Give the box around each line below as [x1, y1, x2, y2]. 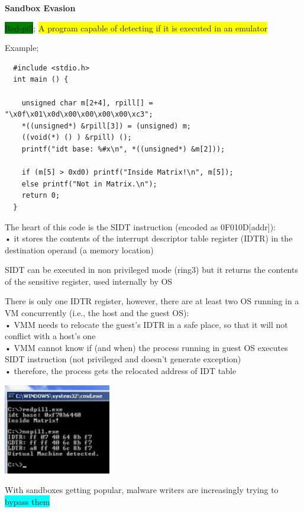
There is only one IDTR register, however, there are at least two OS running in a [5, 295, 299, 307]
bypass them [5, 495, 50, 507]
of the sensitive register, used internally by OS [5, 275, 173, 287]
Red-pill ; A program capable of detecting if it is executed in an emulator [5, 21, 268, 34]
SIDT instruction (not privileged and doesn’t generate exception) [5, 353, 241, 365]
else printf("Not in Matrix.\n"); [21, 179, 157, 188]
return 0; [21, 191, 60, 200]
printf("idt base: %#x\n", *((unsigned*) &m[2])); [21, 144, 225, 153]
